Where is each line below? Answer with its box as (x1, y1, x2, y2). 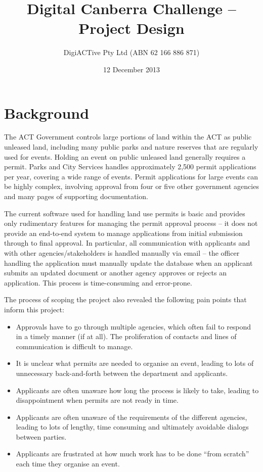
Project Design (78, 18, 185, 38)
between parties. (16, 431, 67, 442)
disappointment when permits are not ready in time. (16, 395, 179, 405)
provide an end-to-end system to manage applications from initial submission (4, 227, 243, 238)
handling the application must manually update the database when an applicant (4, 257, 253, 268)
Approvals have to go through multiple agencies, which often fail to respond (16, 321, 251, 332)
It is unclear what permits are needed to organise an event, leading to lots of (16, 358, 254, 368)
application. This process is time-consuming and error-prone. (4, 277, 192, 288)
